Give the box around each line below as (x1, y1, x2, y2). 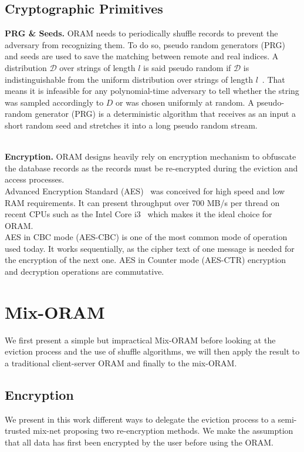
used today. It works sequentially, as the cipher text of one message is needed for (5, 242, 295, 254)
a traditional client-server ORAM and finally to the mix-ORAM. (5, 356, 237, 369)
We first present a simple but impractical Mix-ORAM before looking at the (5, 333, 276, 346)
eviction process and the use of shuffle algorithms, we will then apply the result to (5, 345, 300, 357)
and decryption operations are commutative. (5, 265, 164, 278)
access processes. (5, 173, 65, 185)
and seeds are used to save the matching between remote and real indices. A (5, 50, 279, 62)
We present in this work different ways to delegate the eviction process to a (5, 413, 275, 425)
